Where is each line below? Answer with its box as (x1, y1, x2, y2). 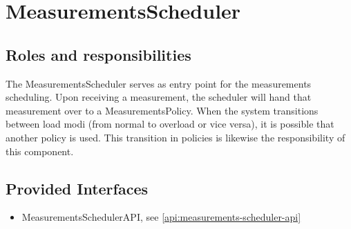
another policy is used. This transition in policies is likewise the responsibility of (6, 130, 345, 144)
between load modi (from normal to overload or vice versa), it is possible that (6, 117, 334, 131)
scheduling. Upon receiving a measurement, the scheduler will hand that (6, 90, 312, 104)
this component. (6, 143, 74, 158)
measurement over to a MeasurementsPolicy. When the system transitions (6, 103, 319, 117)
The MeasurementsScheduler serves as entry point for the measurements (6, 76, 312, 90)
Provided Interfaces (6, 177, 149, 199)
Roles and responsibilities (6, 43, 191, 65)
